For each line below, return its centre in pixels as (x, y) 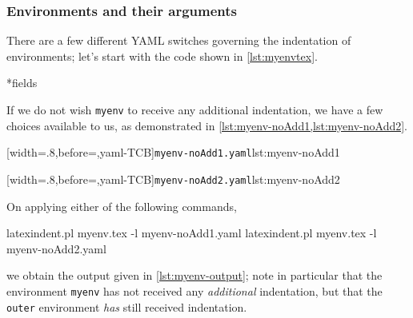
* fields (22, 83)
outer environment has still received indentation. (127, 306)
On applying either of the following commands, (122, 206)
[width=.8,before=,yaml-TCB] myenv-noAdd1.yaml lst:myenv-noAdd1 (173, 152)
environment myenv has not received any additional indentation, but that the (194, 290)
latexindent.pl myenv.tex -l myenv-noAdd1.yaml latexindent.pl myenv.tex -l (192, 233)
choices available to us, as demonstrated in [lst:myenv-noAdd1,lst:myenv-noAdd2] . (207, 125)
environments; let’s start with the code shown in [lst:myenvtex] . (162, 56)
